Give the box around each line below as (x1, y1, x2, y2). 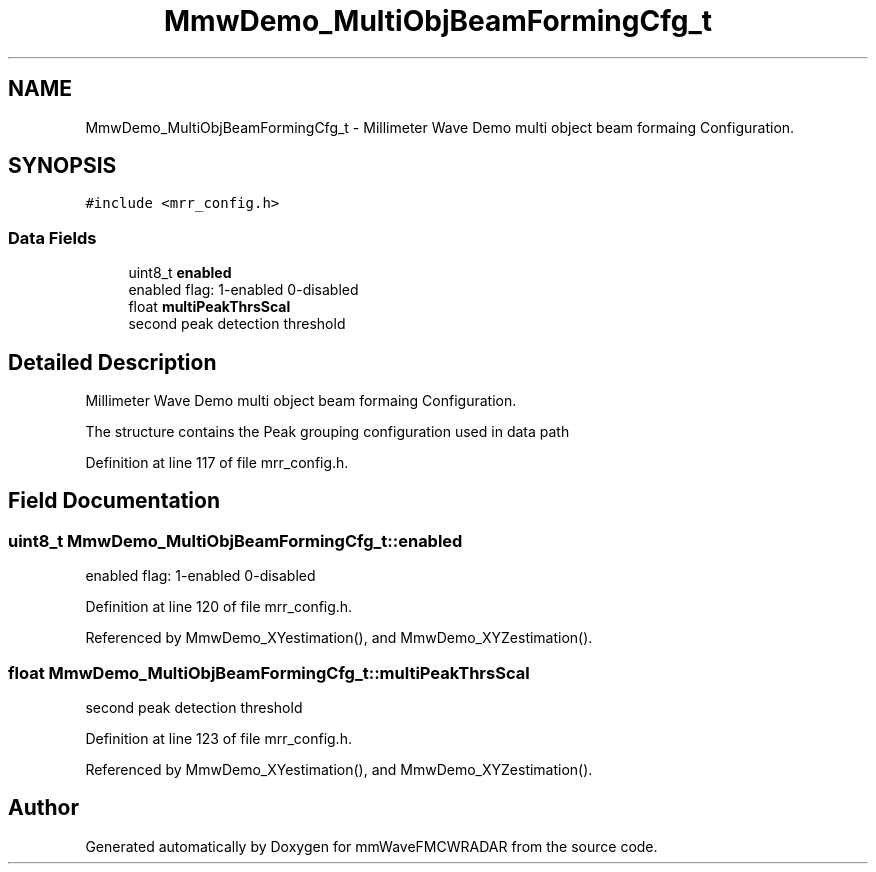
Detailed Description (8, 349, 217, 375)
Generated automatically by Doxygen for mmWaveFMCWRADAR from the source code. (85, 837, 658, 855)
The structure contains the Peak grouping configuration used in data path (85, 423, 570, 441)
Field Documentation (8, 488, 220, 514)
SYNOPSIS (8, 153, 117, 179)
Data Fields (8, 227, 97, 248)
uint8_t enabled (128, 264, 232, 282)
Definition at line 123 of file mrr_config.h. (85, 730, 352, 747)
